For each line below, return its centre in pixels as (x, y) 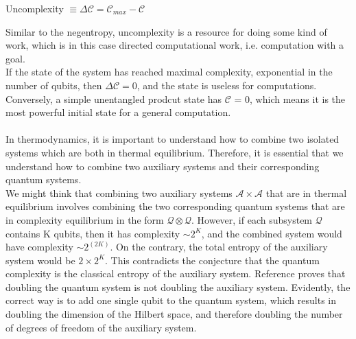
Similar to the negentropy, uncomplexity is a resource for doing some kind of (166, 31)
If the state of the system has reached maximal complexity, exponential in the (169, 72)
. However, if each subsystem (252, 219)
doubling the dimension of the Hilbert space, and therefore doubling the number (174, 314)
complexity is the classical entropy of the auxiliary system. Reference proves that (176, 273)
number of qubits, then (54, 85)
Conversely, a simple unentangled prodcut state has (114, 98)
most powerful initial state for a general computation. (118, 112)
